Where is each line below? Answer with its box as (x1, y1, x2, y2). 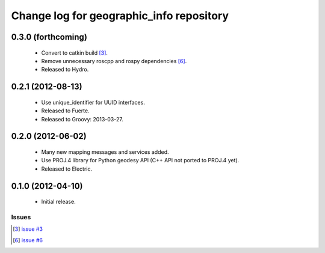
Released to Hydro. (41, 66, 89, 73)
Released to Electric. (41, 165, 93, 172)
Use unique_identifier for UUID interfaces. (41, 99, 146, 106)
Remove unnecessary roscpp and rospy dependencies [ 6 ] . (41, 57, 187, 64)
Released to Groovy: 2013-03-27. (41, 115, 123, 123)
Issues (11, 213, 31, 221)
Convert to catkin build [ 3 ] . (41, 49, 108, 56)
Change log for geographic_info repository (11, 9, 229, 22)
